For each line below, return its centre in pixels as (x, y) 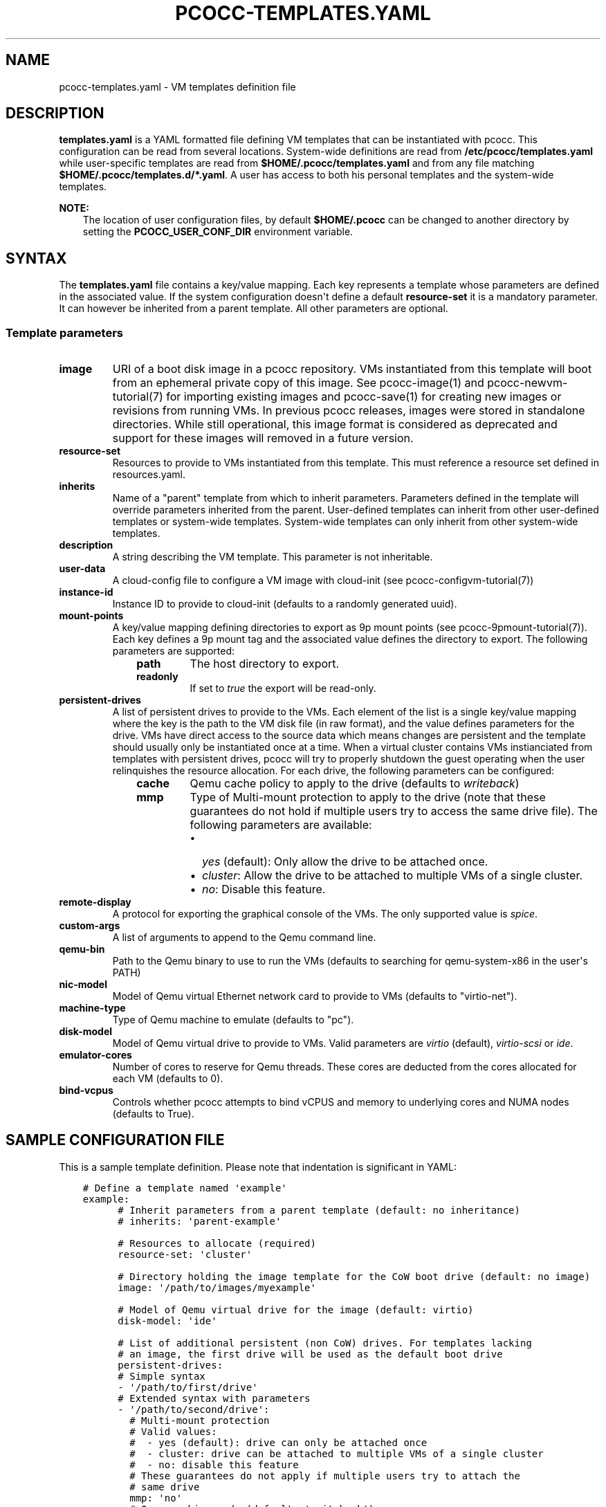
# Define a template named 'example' (185, 1188)
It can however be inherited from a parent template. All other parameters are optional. (254, 309)
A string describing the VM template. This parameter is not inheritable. (273, 557)
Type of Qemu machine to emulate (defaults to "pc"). (233, 1020)
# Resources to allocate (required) (217, 1243)
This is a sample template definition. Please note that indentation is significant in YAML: (258, 1167)
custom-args (90, 926)
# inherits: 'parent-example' (200, 1221)
